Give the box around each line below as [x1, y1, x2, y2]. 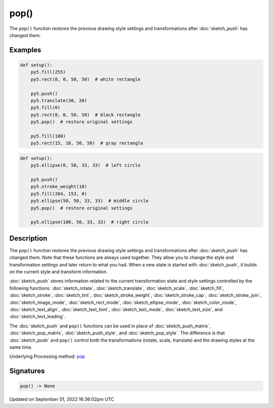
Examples [9, 46, 42, 54]
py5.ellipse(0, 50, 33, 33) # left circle [30, 162, 141, 168]
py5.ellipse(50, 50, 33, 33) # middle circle [30, 198, 149, 204]
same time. [9, 344, 33, 350]
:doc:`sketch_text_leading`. [9, 314, 66, 320]
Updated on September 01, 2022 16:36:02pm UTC [9, 396, 114, 402]
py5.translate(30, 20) [30, 97, 87, 104]
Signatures [9, 367, 45, 376]
